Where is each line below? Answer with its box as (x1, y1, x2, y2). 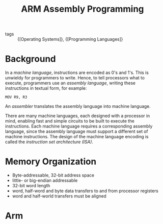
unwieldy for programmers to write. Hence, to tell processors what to (5, 75, 145, 81)
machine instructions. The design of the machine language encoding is (5, 134, 149, 140)
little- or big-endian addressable (12, 177, 78, 183)
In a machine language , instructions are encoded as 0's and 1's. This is (5, 70, 149, 75)
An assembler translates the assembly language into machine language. (5, 103, 151, 109)
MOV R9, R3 (5, 95, 27, 100)
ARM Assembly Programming (21, 3, 144, 15)
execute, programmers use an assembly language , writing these (5, 80, 136, 86)
